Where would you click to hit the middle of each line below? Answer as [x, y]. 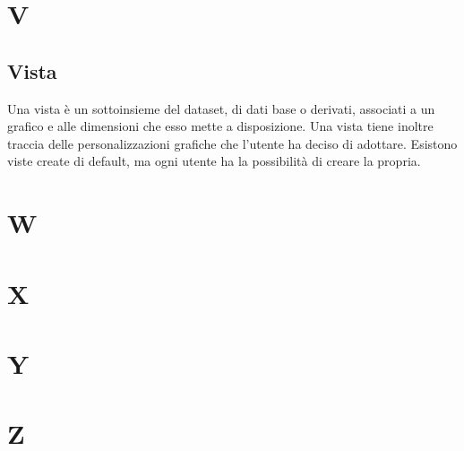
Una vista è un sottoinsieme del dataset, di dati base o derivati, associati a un [221, 108]
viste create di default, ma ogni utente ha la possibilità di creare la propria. [214, 161]
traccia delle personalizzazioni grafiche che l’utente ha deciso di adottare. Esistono [232, 143]
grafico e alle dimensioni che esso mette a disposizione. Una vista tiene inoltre [220, 126]
